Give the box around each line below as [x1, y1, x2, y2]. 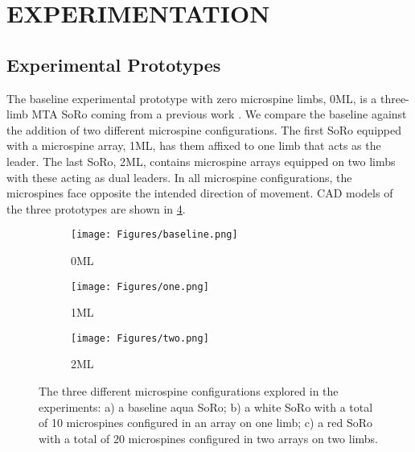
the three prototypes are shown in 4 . [6, 200, 186, 217]
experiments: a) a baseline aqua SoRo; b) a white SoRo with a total [39, 398, 373, 415]
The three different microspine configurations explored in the [39, 383, 339, 400]
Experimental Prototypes [6, 52, 221, 77]
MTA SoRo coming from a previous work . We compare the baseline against [31, 106, 407, 122]
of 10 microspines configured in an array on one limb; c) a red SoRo [39, 414, 373, 431]
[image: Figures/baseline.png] [71, 229, 238, 241]
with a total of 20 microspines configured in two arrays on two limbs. [39, 429, 379, 446]
